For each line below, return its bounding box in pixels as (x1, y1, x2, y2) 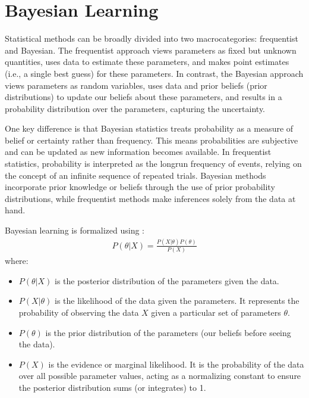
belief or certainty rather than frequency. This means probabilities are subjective (5, 133, 298, 146)
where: (5, 254, 29, 267)
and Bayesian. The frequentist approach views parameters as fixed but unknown (5, 43, 297, 56)
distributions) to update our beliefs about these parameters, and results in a (5, 91, 282, 103)
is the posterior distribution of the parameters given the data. (55, 274, 279, 287)
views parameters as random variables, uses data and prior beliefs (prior (5, 79, 267, 91)
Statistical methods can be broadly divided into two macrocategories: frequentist (5, 32, 298, 45)
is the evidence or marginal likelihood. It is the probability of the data (48, 357, 304, 370)
